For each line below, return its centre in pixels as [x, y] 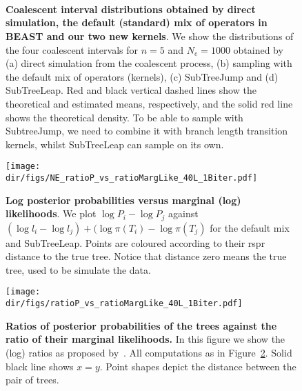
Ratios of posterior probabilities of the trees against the [141, 325]
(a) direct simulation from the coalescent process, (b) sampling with [149, 63]
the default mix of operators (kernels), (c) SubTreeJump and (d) [142, 76]
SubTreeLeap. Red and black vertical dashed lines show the [131, 90]
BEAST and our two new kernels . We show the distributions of [150, 36]
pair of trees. [32, 380]
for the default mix [250, 227]
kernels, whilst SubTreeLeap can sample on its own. [115, 144]
